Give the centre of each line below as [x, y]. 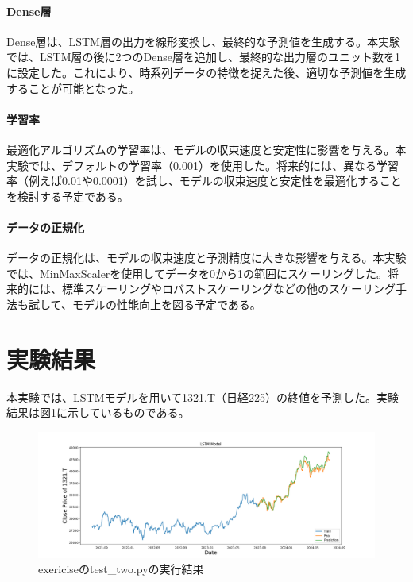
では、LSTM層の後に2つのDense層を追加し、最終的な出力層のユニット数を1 [203, 57]
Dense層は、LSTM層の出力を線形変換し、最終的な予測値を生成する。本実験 [203, 41]
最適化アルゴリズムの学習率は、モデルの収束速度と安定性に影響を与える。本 [206, 149]
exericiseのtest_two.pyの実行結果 [121, 569]
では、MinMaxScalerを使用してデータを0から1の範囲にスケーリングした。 [197, 273]
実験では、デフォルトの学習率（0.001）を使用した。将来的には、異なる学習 [203, 165]
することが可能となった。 [73, 88]
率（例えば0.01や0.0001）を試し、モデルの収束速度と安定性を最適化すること [204, 181]
